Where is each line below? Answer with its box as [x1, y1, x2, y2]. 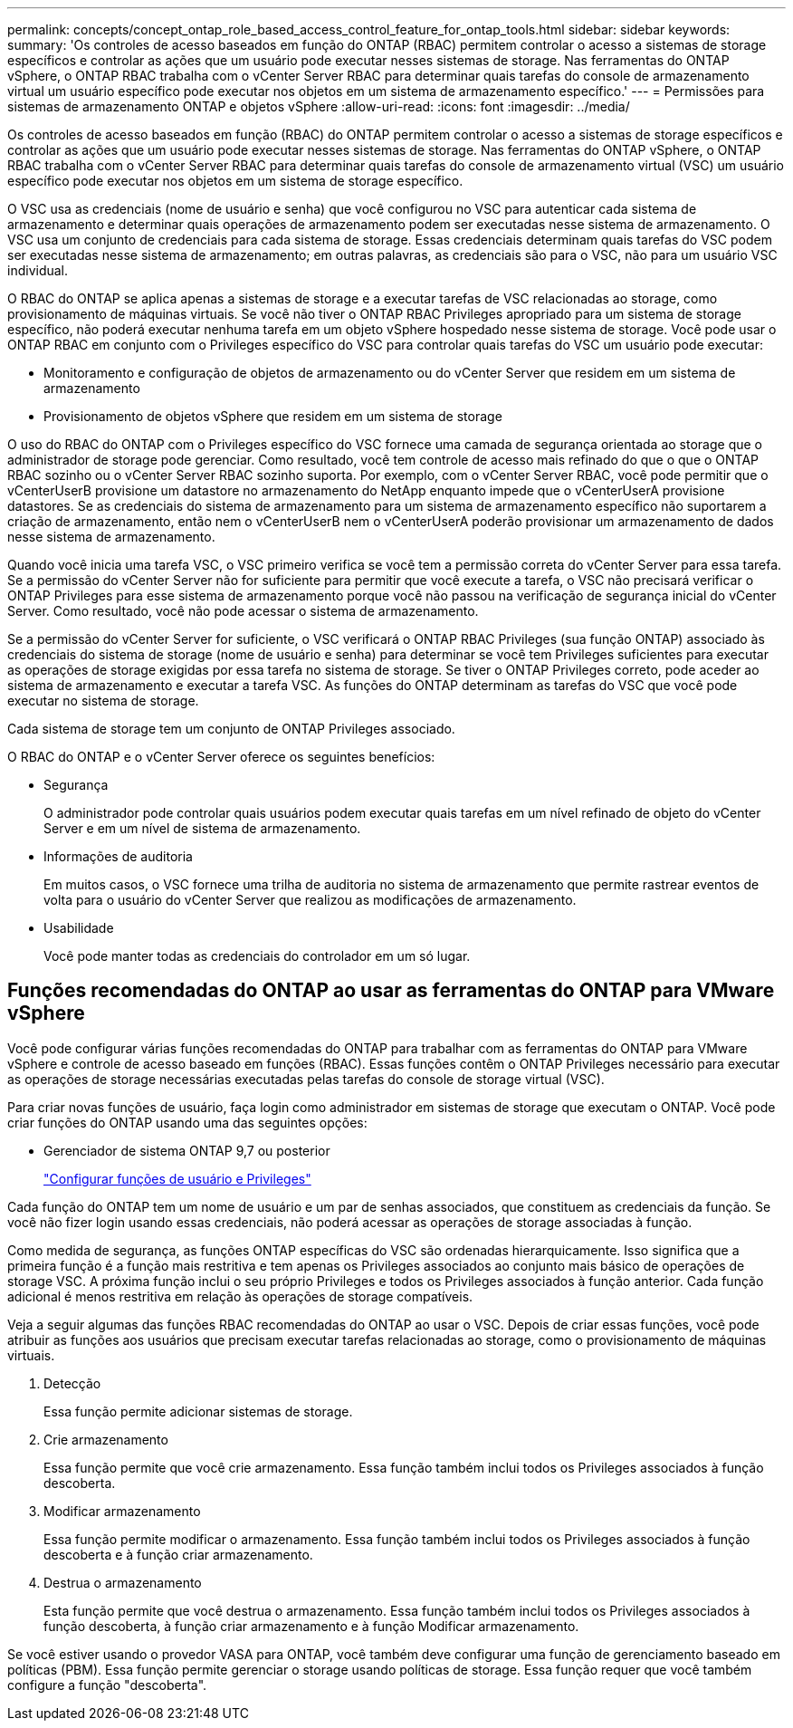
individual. [7, 263, 69, 278]
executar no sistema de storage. [7, 693, 199, 708]
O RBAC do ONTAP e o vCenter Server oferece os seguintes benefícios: [7, 749, 435, 764]
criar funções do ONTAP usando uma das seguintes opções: [7, 1114, 368, 1130]
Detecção [43, 1375, 101, 1391]
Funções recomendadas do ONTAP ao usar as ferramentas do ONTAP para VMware [7, 979, 775, 1003]
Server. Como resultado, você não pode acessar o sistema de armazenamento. [7, 603, 479, 619]
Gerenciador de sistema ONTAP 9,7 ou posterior [43, 1142, 330, 1158]
